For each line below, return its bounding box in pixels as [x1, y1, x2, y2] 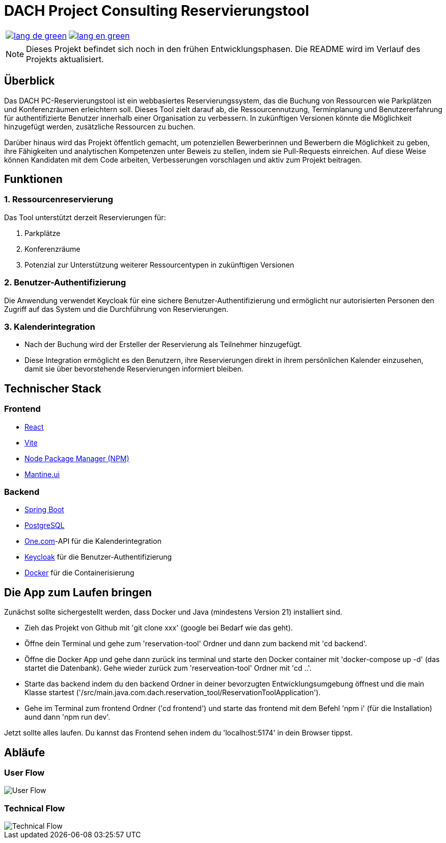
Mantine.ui [24, 469, 60, 479]
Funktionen [4, 173, 63, 186]
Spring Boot [24, 505, 64, 514]
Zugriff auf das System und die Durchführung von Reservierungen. [4, 304, 228, 313]
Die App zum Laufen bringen [4, 586, 152, 599]
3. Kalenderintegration [4, 321, 95, 332]
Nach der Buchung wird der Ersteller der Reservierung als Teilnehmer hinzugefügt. [24, 340, 302, 349]
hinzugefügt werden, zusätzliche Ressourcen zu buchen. [4, 122, 195, 131]
